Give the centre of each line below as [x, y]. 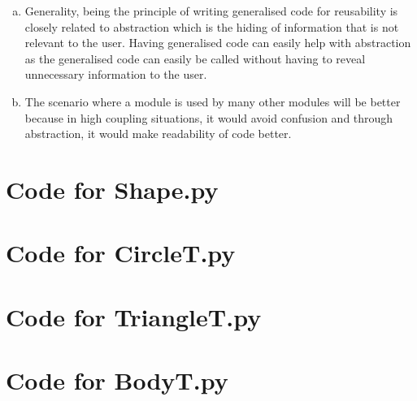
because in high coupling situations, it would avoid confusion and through [209, 117]
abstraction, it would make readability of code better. [158, 134]
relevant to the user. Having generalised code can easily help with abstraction [218, 43]
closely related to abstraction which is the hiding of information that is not [212, 26]
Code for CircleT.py [121, 253]
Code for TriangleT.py [134, 316]
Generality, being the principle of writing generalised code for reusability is [211, 11]
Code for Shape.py [112, 189]
